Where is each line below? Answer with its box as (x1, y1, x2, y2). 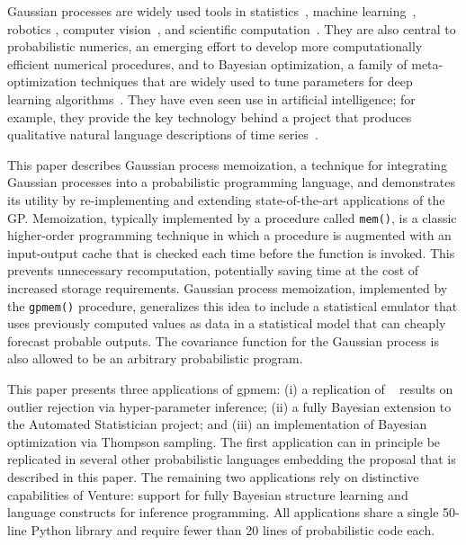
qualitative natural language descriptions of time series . (7, 125, 318, 144)
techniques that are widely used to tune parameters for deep (80, 72, 413, 91)
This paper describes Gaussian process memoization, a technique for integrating (7, 155, 447, 174)
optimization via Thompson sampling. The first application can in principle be (7, 432, 441, 451)
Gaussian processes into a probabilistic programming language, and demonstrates (7, 173, 455, 192)
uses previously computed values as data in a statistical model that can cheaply (7, 314, 446, 333)
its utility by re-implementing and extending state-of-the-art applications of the (7, 190, 445, 209)
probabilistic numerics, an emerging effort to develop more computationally (7, 37, 423, 56)
